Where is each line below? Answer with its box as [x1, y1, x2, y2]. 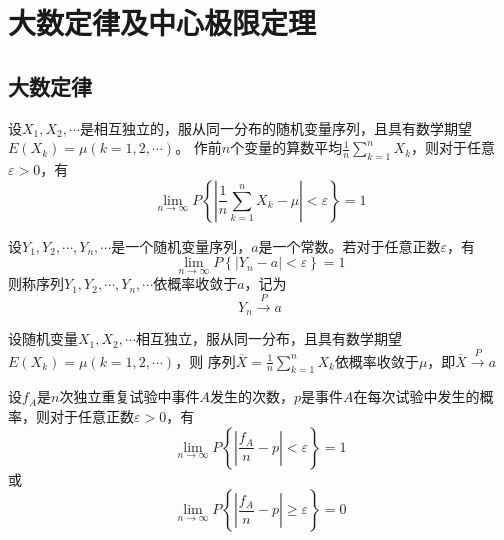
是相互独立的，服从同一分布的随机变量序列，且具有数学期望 [79, 117, 472, 138]
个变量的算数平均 [230, 137, 343, 158]
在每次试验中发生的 [353, 386, 480, 407]
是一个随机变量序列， [111, 235, 252, 256]
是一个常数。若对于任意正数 [258, 235, 441, 256]
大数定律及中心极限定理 [8, 2, 317, 43]
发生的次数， [209, 386, 294, 407]
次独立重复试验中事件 [59, 386, 200, 407]
